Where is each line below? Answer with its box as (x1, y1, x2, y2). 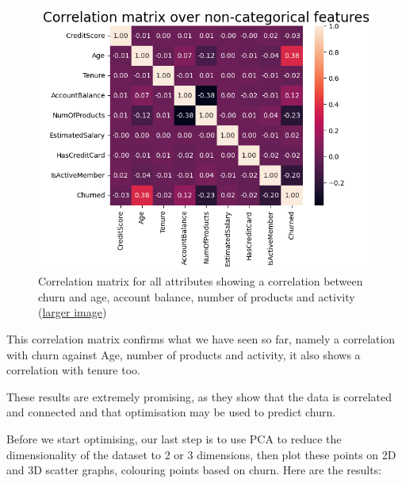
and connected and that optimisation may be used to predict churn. (6, 404, 336, 420)
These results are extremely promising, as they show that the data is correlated (6, 388, 392, 404)
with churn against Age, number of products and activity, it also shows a (6, 346, 361, 362)
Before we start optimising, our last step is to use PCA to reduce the (6, 431, 342, 447)
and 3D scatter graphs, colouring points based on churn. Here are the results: (6, 462, 382, 478)
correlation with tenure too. (6, 362, 140, 378)
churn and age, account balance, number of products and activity (38, 288, 355, 305)
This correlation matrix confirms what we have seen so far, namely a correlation (6, 331, 396, 347)
